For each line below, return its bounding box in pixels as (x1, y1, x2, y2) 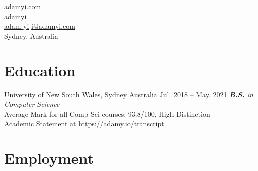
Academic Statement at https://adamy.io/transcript (4, 118, 164, 129)
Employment (4, 148, 94, 168)
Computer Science (4, 99, 60, 109)
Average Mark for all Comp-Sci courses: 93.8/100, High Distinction (4, 108, 210, 119)
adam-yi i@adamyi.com (4, 21, 75, 31)
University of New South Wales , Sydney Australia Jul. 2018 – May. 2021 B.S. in (4, 89, 253, 99)
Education (4, 60, 76, 80)
